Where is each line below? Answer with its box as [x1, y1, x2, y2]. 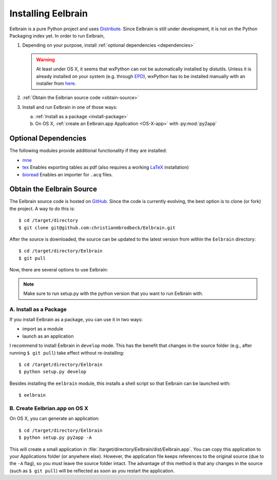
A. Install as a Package [9, 306, 67, 313]
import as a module [22, 326, 64, 332]
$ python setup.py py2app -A [18, 435, 92, 440]
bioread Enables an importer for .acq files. [22, 171, 113, 177]
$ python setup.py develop [18, 369, 87, 375]
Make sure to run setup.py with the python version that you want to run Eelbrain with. [23, 290, 204, 297]
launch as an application [22, 333, 74, 339]
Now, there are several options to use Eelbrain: [9, 267, 108, 273]
